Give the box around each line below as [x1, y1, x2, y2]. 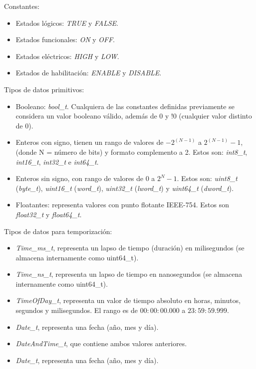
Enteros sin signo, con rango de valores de [15, 173, 144, 184]
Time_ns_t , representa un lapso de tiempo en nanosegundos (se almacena [15, 269, 242, 279]
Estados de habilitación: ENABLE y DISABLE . [15, 67, 162, 78]
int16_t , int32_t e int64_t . [15, 156, 99, 167]
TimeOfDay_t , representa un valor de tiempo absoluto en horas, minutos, [15, 295, 241, 306]
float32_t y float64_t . [15, 209, 82, 219]
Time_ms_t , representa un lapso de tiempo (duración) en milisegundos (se [15, 243, 245, 253]
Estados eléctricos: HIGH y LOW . [15, 51, 119, 61]
